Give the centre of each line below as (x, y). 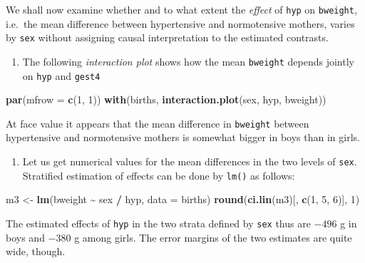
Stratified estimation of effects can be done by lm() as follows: (159, 175)
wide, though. (36, 251)
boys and (25, 237)
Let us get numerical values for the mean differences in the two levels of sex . (190, 161)
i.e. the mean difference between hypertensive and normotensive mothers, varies (180, 23)
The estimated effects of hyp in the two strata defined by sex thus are (158, 223)
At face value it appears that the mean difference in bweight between (158, 123)
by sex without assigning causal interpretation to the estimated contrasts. (167, 37)
